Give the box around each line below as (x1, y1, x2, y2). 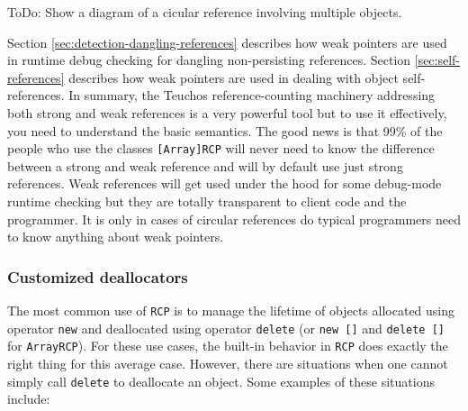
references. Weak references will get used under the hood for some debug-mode (7, 174, 442, 193)
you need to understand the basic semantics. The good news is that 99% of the (7, 121, 443, 140)
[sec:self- (414, 50, 461, 69)
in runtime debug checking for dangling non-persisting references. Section (7, 50, 411, 69)
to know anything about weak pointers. (7, 227, 224, 246)
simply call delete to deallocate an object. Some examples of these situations (7, 371, 435, 390)
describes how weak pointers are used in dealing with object (68, 68, 399, 87)
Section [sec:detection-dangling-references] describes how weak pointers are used (7, 32, 447, 51)
